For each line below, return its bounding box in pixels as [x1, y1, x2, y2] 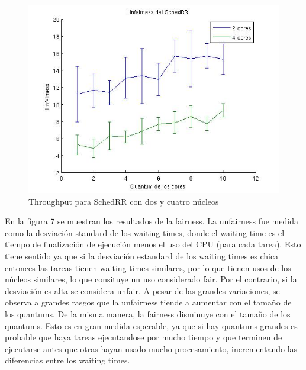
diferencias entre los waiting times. [5, 354, 130, 366]
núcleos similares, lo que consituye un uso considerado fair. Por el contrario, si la [5, 273, 297, 285]
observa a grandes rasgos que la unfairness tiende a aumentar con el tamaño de [5, 296, 292, 308]
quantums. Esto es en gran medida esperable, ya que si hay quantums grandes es [5, 319, 298, 332]
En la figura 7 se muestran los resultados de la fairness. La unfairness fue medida [5, 215, 298, 227]
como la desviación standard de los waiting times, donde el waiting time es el [5, 226, 285, 239]
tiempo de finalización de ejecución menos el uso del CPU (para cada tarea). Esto [5, 238, 301, 250]
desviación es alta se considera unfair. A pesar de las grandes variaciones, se [5, 284, 280, 297]
